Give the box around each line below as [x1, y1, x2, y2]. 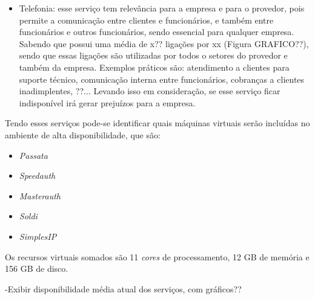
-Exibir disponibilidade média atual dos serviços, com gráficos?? [5, 282, 242, 295]
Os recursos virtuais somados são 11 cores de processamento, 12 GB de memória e [5, 250, 310, 263]
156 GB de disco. [5, 262, 68, 275]
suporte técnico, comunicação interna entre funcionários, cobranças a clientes [19, 72, 305, 85]
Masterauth [19, 189, 61, 202]
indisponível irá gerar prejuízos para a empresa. [19, 96, 196, 109]
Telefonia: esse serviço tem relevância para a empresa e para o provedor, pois [19, 2, 305, 14]
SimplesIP [19, 230, 57, 242]
